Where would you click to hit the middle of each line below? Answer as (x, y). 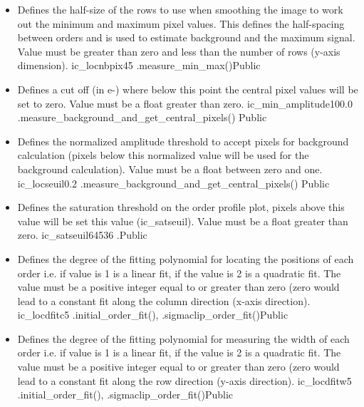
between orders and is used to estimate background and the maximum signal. (186, 37)
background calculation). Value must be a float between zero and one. (170, 169)
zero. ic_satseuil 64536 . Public (82, 235)
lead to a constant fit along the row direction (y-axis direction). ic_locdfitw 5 (184, 380)
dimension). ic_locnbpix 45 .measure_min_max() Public (139, 65)
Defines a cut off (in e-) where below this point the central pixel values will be (188, 89)
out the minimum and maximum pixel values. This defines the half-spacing (181, 23)
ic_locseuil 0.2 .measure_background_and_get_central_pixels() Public (173, 183)
